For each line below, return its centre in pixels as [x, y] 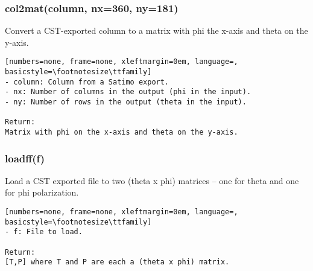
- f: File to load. [44, 232]
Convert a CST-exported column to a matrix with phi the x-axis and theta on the [156, 30]
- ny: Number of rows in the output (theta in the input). [126, 102]
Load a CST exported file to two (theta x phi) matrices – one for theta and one [152, 180]
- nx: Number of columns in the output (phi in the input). [128, 92]
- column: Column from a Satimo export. [87, 82]
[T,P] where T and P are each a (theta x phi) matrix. [117, 262]
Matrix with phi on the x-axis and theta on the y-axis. [122, 132]
